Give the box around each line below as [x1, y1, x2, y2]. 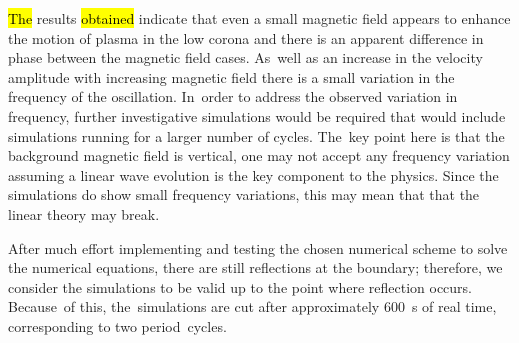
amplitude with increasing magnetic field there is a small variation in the [8, 66, 455, 87]
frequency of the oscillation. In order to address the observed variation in [8, 86, 458, 107]
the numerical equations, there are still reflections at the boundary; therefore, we [8, 257, 503, 278]
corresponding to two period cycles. [8, 315, 227, 336]
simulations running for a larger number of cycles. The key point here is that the [8, 125, 505, 146]
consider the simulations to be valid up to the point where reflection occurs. [8, 276, 473, 297]
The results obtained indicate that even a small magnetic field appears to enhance [8, 8, 511, 28]
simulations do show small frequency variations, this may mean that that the [8, 184, 480, 205]
